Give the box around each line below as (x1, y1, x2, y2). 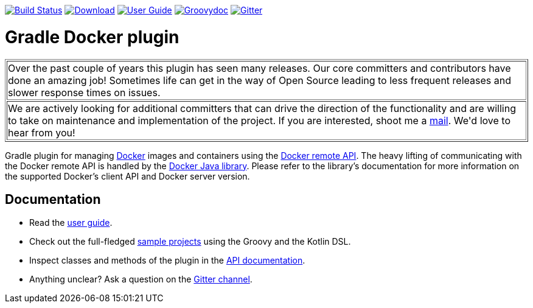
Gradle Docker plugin (5, 26, 179, 47)
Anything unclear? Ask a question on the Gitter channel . (29, 274, 253, 285)
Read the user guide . (29, 217, 113, 228)
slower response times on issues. (8, 86, 161, 99)
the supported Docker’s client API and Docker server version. (5, 170, 250, 181)
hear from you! (8, 126, 75, 139)
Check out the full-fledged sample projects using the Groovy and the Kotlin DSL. (29, 236, 351, 247)
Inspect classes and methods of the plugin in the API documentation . (29, 255, 305, 266)
